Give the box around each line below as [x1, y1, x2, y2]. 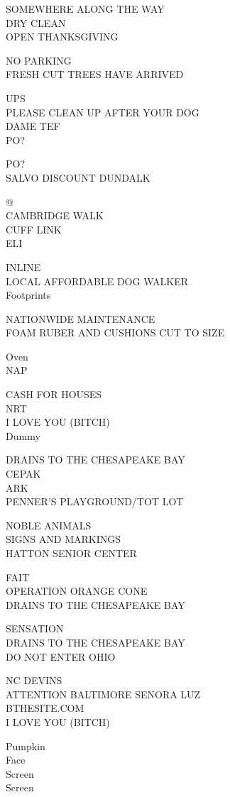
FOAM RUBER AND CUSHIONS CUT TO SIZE [6, 325, 225, 340]
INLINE [6, 259, 41, 274]
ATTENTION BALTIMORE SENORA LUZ [6, 686, 201, 701]
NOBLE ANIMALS [6, 517, 92, 532]
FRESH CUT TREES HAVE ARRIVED [6, 67, 184, 82]
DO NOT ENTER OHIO [6, 649, 116, 664]
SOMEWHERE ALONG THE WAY [6, 1, 165, 16]
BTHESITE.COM [6, 700, 84, 715]
